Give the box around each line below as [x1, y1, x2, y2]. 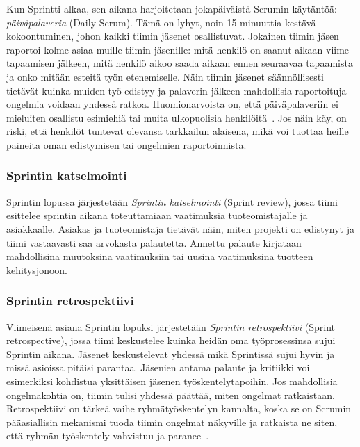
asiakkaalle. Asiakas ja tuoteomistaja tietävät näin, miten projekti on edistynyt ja [6, 221, 354, 236]
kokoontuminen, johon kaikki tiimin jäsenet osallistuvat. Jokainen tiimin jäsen [6, 29, 339, 43]
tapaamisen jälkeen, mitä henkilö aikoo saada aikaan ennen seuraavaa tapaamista [6, 56, 353, 70]
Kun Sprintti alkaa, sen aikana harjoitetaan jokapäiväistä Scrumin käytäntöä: [6, 1, 337, 15]
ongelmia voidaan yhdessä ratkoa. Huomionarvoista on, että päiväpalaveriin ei [6, 97, 338, 111]
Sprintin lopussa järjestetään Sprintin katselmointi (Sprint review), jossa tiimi [6, 194, 338, 209]
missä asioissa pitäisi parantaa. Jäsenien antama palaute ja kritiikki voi [6, 360, 310, 375]
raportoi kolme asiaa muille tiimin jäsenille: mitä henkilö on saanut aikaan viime [6, 42, 350, 56]
